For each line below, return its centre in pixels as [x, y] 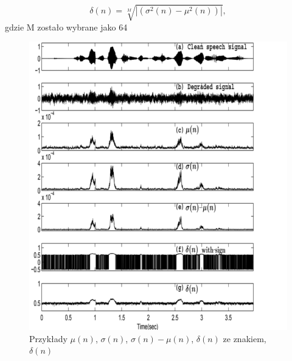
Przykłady [48, 338]
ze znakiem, [245, 338]
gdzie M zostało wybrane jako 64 [66, 27]
